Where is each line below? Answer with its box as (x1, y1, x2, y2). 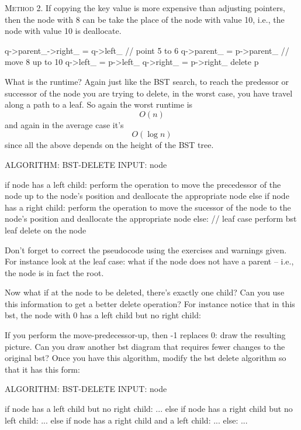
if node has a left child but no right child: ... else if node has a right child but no (5, 403, 293, 415)
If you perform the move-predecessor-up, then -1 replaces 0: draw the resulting (5, 329, 286, 341)
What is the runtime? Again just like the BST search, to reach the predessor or (5, 75, 289, 87)
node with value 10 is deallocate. (5, 25, 122, 37)
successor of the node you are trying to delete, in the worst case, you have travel (5, 87, 293, 99)
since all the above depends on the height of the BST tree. (5, 139, 214, 151)
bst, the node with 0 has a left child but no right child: (5, 309, 201, 321)
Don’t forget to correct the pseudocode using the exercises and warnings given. (5, 243, 287, 256)
